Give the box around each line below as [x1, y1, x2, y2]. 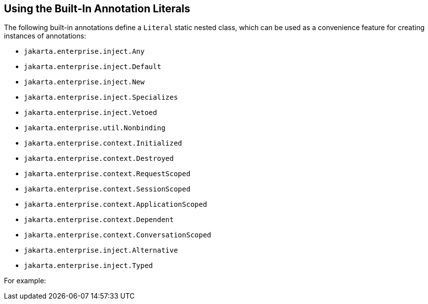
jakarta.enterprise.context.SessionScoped [24, 185, 191, 193]
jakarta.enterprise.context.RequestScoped [24, 170, 191, 178]
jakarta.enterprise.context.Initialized [24, 139, 182, 148]
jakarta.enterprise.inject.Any [24, 47, 145, 56]
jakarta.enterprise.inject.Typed [24, 262, 153, 270]
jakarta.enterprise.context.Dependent [24, 216, 174, 224]
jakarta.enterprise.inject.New [24, 78, 145, 86]
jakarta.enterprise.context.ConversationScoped [24, 231, 212, 239]
